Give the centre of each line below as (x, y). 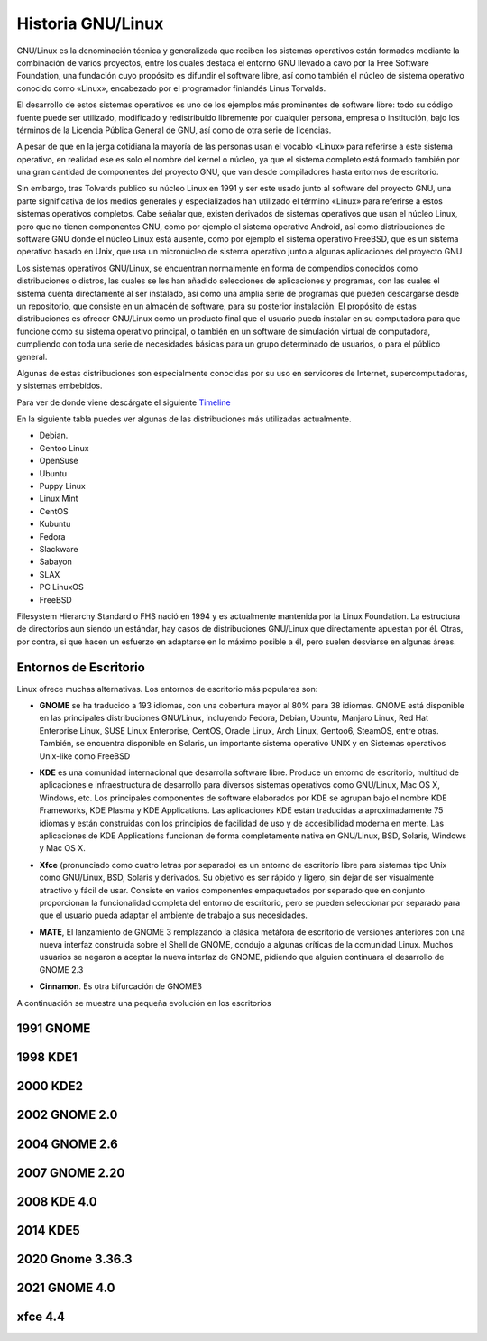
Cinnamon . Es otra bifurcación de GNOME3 (121, 986)
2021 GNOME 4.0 (66, 1287)
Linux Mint (59, 499)
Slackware (59, 549)
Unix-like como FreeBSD (85, 756)
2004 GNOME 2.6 (68, 1144)
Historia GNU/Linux (90, 23)
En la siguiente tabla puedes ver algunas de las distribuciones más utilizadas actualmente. (184, 419)
